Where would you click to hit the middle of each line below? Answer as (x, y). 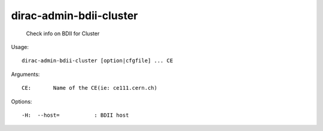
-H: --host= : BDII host (75, 115)
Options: (22, 101)
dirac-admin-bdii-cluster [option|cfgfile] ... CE (97, 61)
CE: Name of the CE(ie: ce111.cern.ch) (90, 88)
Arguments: (25, 74)
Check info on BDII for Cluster (63, 33)
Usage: (20, 47)
